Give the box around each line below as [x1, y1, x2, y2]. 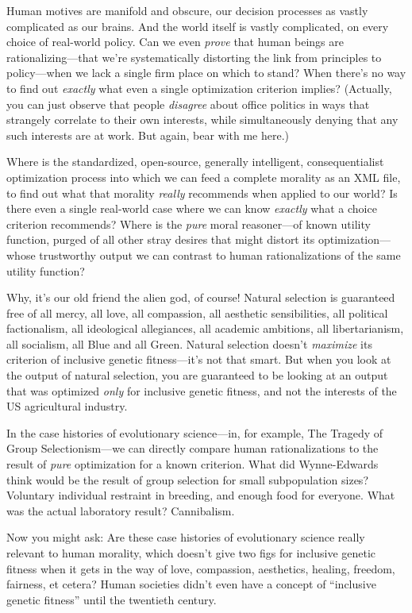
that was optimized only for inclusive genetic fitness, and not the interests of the [6, 382, 397, 399]
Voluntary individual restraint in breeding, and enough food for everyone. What [6, 487, 395, 503]
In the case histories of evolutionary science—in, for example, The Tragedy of [6, 424, 383, 441]
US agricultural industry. [6, 398, 128, 414]
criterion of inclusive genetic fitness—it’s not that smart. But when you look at [6, 351, 391, 368]
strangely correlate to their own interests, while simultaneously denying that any [6, 111, 399, 128]
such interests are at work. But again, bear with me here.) [6, 126, 290, 143]
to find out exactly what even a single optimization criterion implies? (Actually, [6, 79, 392, 96]
